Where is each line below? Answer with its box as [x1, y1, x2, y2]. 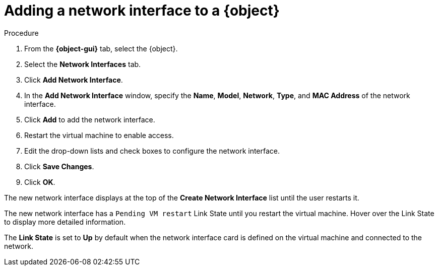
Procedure [4, 28, 39, 37]
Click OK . [24, 177, 55, 186]
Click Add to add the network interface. [24, 115, 155, 124]
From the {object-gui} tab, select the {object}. [24, 44, 178, 53]
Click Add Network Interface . [24, 75, 123, 84]
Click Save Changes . [24, 162, 94, 171]
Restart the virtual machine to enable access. [24, 130, 174, 140]
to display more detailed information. [4, 217, 126, 226]
